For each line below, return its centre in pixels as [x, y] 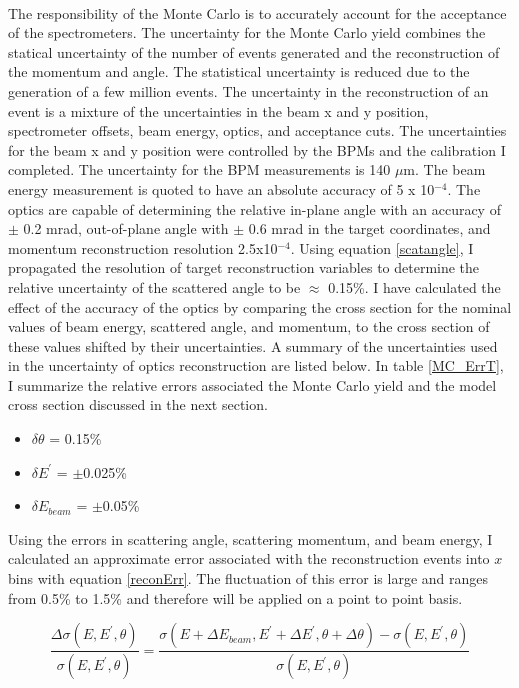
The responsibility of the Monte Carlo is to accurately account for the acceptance [257, 12]
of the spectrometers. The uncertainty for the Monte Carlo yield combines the [247, 32]
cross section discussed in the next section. [138, 404]
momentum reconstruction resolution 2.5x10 [143, 247]
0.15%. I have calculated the [414, 286]
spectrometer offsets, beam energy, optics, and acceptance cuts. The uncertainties [257, 130]
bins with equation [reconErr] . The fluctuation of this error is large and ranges [248, 578]
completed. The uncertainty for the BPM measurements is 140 [199, 169]
